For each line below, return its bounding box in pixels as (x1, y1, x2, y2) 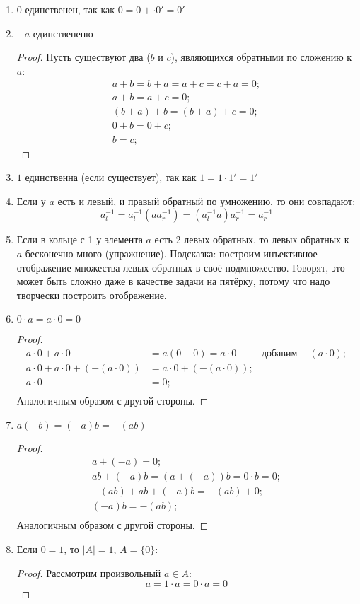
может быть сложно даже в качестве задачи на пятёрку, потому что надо (16, 274, 330, 289)
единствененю (33, 25, 93, 40)
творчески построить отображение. (16, 287, 167, 302)
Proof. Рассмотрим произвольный (16, 565, 161, 580)
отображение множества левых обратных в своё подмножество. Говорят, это (16, 260, 345, 274)
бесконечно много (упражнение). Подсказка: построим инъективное (25, 245, 318, 260)
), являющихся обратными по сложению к (170, 50, 352, 64)
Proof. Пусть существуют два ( (16, 50, 151, 64)
